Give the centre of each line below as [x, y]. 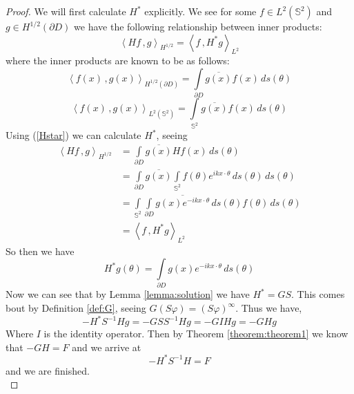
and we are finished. [48, 370]
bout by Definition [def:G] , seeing [76, 308]
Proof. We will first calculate [66, 11]
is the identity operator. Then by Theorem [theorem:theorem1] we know [196, 334]
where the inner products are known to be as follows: [118, 60]
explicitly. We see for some [200, 11]
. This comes [318, 294]
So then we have [40, 251]
